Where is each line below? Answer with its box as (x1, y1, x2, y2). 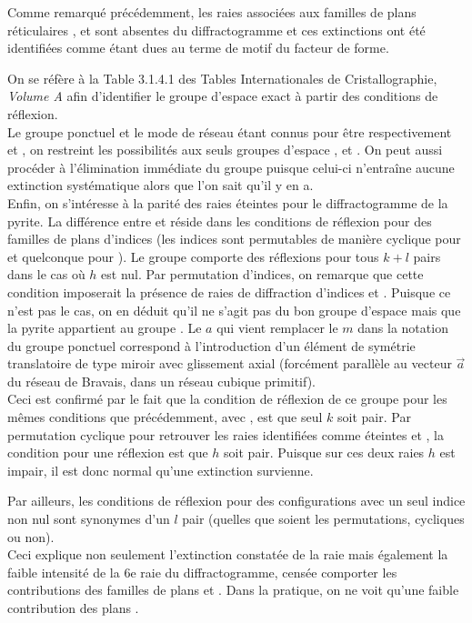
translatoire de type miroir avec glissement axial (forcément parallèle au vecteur (7, 354, 452, 373)
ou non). (7, 527, 55, 546)
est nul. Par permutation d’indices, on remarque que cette (101, 265, 424, 284)
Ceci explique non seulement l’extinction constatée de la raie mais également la (7, 545, 448, 564)
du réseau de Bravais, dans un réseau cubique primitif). (7, 371, 316, 390)
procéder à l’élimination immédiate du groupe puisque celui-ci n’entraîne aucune (7, 157, 455, 176)
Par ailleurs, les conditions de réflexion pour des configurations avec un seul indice (7, 491, 466, 510)
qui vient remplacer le (216, 318, 338, 337)
